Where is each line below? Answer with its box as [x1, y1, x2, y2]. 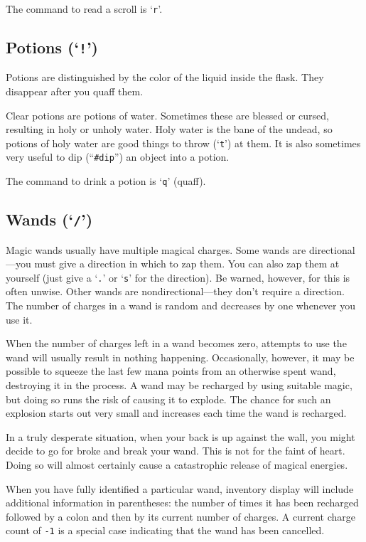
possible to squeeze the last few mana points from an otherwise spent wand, [6, 363, 336, 378]
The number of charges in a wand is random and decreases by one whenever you [6, 298, 356, 312]
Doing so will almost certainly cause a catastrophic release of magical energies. [6, 457, 348, 472]
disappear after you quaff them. [6, 84, 144, 99]
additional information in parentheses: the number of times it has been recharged [6, 495, 359, 510]
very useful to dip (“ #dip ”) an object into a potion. [6, 149, 230, 164]
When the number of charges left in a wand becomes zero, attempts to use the [6, 336, 347, 351]
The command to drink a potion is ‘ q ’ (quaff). [6, 174, 206, 188]
